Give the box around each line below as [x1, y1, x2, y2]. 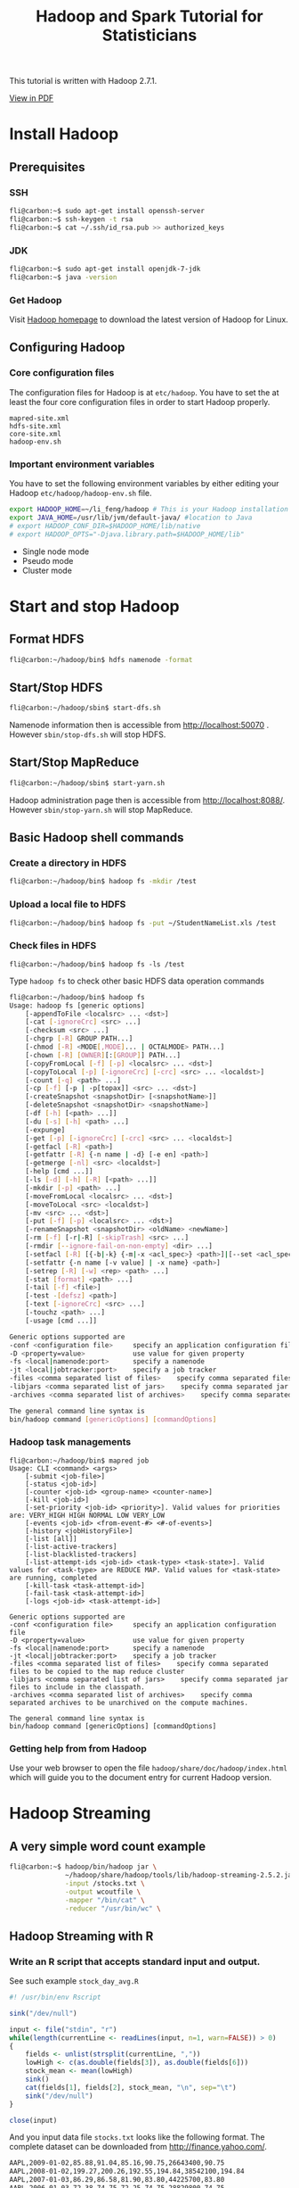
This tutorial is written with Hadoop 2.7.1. [9, 76, 158, 87]
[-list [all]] [25, 1534, 77, 1543]
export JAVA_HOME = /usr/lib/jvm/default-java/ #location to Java [9, 513, 253, 522]
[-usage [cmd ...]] [25, 1316, 98, 1325]
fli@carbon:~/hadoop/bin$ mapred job [9, 1456, 149, 1465]
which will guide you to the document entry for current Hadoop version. [9, 1772, 272, 1783]
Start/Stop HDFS [9, 680, 103, 695]
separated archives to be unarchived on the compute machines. [9, 1698, 249, 1707]
